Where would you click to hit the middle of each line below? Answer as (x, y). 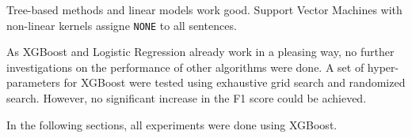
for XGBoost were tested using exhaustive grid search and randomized (235, 82)
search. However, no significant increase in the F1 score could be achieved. (187, 98)
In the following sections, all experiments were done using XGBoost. (172, 124)
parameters (33, 82)
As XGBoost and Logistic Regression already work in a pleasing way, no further (200, 52)
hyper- (383, 67)
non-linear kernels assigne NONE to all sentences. (122, 25)
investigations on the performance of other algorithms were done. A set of (185, 67)
